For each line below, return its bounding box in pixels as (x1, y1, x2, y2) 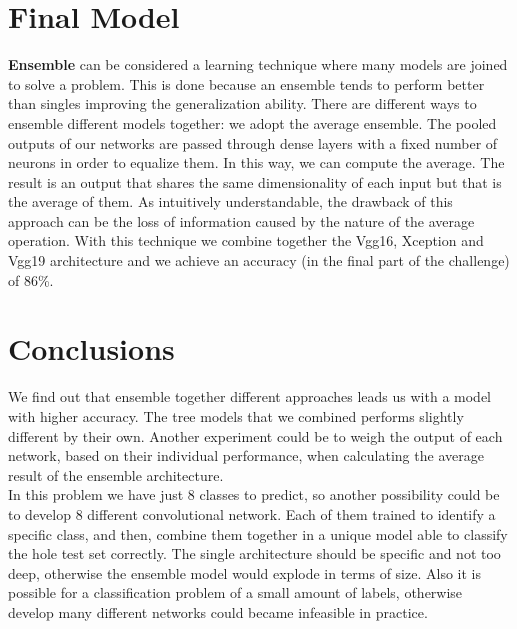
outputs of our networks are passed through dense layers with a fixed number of (8, 132, 498, 153)
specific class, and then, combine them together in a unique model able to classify (8, 523, 508, 544)
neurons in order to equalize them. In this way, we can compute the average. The (8, 152, 505, 173)
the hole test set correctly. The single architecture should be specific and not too (8, 543, 501, 564)
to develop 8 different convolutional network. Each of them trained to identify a (8, 503, 496, 524)
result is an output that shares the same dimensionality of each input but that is (8, 171, 502, 192)
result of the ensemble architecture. (8, 464, 224, 485)
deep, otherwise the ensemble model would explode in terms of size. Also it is (8, 562, 481, 583)
